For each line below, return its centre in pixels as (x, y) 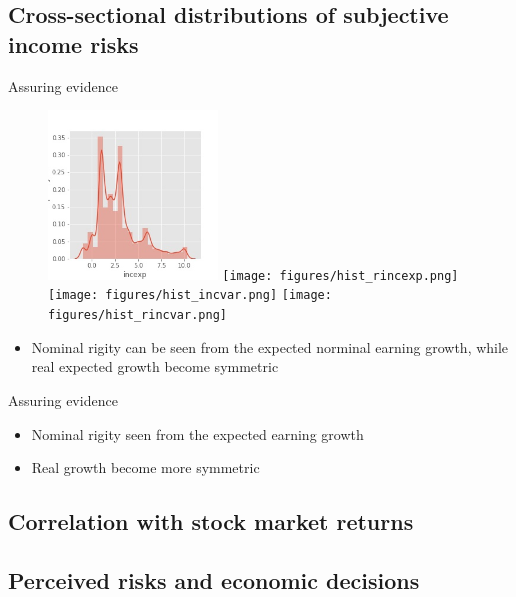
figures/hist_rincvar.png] (137, 315)
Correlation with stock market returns (211, 521)
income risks (73, 43)
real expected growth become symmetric (155, 366)
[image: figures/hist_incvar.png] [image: (190, 295)
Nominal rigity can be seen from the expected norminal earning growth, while (270, 346)
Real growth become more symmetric (145, 467)
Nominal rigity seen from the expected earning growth (197, 433)
